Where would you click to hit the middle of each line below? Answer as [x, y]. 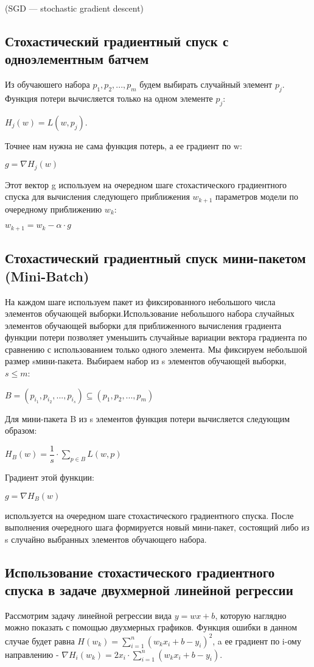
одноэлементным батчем [77, 59]
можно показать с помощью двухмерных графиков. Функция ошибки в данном [151, 627]
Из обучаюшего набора [47, 84]
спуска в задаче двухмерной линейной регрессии [149, 590]
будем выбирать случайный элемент [206, 84]
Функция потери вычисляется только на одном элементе [109, 98]
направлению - [32, 654]
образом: [21, 430]
